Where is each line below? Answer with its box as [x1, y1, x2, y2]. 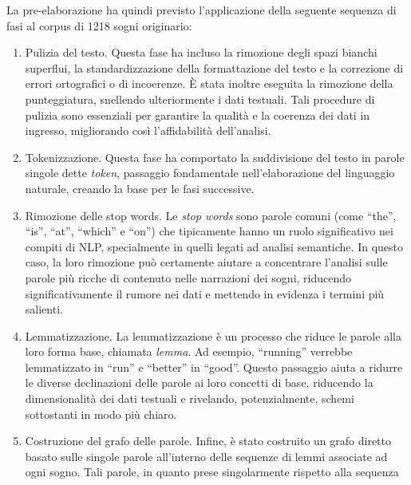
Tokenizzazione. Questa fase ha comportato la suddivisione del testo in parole [25, 148, 405, 165]
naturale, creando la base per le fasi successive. [25, 179, 255, 196]
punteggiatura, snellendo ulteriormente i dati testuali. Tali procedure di [25, 90, 375, 107]
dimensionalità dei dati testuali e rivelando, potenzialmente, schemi [25, 390, 354, 407]
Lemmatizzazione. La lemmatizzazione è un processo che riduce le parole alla [25, 327, 401, 344]
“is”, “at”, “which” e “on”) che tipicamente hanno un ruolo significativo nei [25, 223, 393, 239]
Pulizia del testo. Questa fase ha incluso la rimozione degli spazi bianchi [25, 44, 377, 61]
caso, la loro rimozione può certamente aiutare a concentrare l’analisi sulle [25, 254, 388, 270]
